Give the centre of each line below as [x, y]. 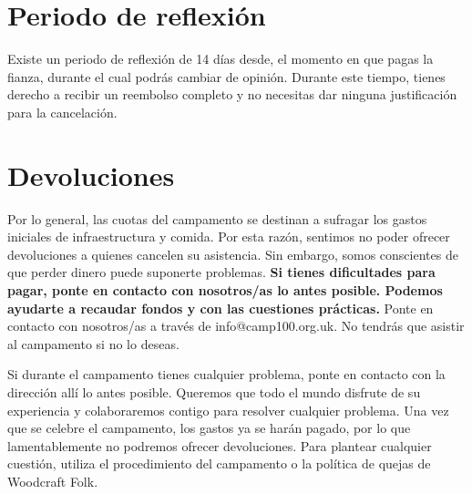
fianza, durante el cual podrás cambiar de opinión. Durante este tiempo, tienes [226, 76]
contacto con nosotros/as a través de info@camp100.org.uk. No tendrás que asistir [236, 326]
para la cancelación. [62, 112]
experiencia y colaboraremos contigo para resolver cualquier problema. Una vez [228, 410]
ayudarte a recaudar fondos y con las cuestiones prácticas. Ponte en [221, 308]
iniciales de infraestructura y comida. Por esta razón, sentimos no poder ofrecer [229, 237]
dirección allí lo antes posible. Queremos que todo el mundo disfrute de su [214, 391]
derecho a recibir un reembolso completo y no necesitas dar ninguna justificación [232, 94]
